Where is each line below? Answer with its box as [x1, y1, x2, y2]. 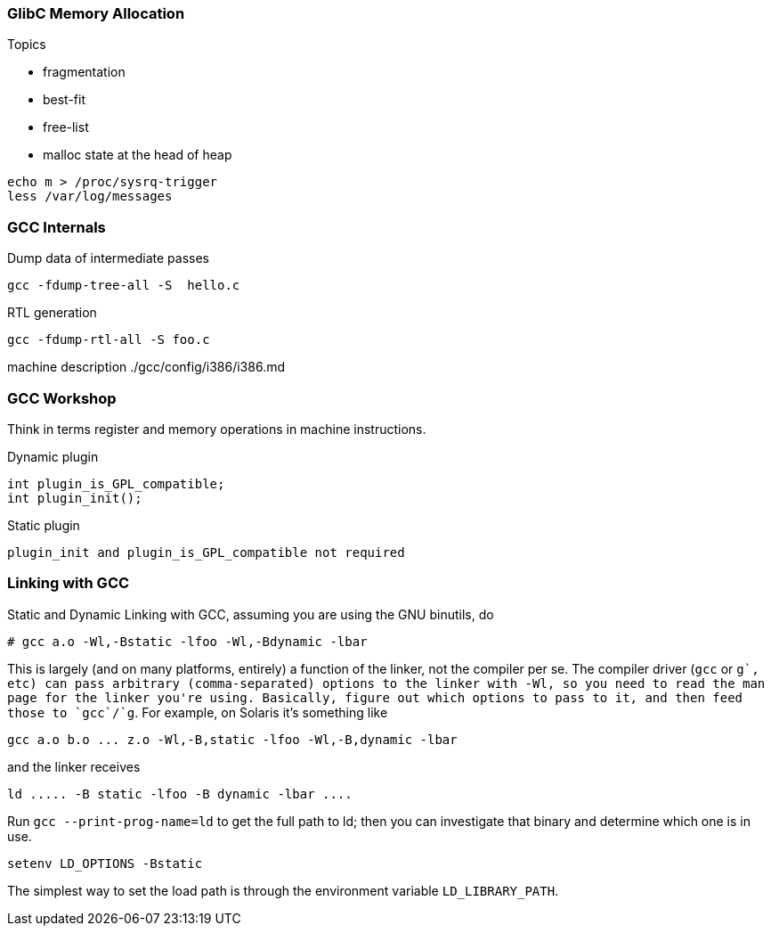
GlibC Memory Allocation [7, 4, 185, 22]
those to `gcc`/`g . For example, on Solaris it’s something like [7, 704, 388, 720]
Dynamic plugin [7, 448, 99, 464]
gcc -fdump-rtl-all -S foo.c [7, 332, 210, 348]
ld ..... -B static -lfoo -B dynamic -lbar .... [7, 786, 353, 801]
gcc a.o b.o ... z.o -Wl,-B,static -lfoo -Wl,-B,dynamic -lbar [7, 732, 458, 747]
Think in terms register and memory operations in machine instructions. [7, 421, 426, 437]
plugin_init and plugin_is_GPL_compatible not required [7, 544, 405, 560]
